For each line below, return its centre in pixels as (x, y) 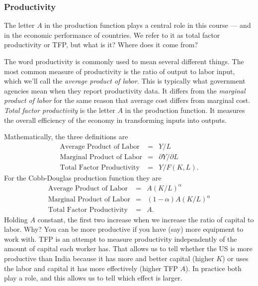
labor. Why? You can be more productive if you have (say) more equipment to (124, 229)
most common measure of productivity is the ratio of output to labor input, (120, 71)
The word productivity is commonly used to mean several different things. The (124, 61)
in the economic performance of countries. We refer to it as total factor (112, 35)
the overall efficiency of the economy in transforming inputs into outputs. (115, 120)
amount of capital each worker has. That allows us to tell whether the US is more (128, 248)
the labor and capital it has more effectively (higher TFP (91, 268)
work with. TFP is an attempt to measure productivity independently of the (121, 238)
